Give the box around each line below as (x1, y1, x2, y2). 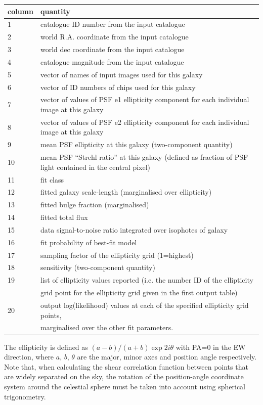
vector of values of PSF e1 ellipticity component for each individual (40, 94, 249, 105)
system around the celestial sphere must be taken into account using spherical (4, 381, 246, 391)
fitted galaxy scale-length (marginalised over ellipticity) (40, 187, 212, 197)
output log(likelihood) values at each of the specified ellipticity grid (40, 300, 249, 310)
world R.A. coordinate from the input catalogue (40, 31, 189, 42)
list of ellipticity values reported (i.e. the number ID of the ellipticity (40, 275, 253, 285)
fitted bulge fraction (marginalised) (40, 199, 149, 210)
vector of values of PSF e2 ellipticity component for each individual (40, 116, 249, 127)
